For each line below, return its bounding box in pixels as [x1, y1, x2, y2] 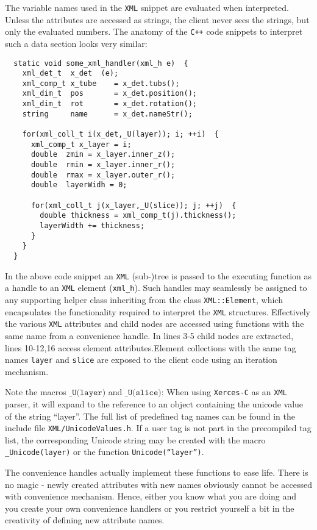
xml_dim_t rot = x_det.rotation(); [22, 99, 197, 109]
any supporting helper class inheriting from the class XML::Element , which [5, 293, 283, 306]
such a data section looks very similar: [5, 37, 148, 49]
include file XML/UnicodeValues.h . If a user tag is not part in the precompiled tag [5, 421, 312, 434]
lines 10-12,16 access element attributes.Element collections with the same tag [5, 341, 296, 354]
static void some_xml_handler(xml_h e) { [13, 59, 188, 68]
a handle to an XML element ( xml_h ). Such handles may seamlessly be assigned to [5, 281, 307, 294]
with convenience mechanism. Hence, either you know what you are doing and [5, 490, 297, 503]
